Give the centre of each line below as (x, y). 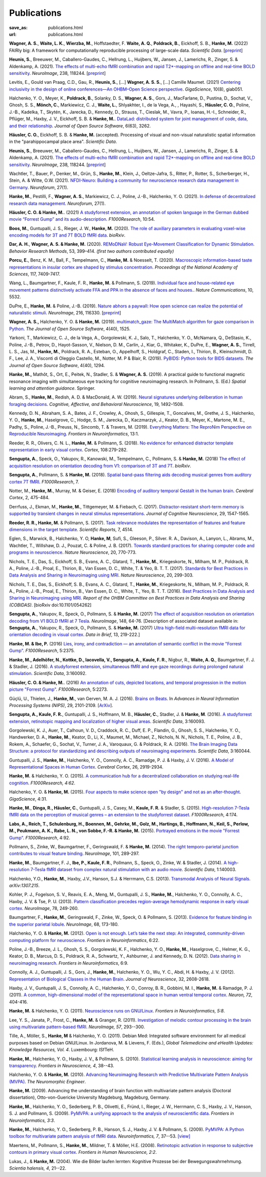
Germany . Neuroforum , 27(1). (39, 187)
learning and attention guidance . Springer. (52, 388)
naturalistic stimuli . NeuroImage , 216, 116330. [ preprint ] (65, 313)
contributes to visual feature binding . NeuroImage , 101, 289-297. (74, 854)
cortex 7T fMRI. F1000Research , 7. (44, 482)
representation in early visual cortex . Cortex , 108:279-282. (68, 450)
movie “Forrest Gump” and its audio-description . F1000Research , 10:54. (82, 219)
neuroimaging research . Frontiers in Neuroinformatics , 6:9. (69, 963)
